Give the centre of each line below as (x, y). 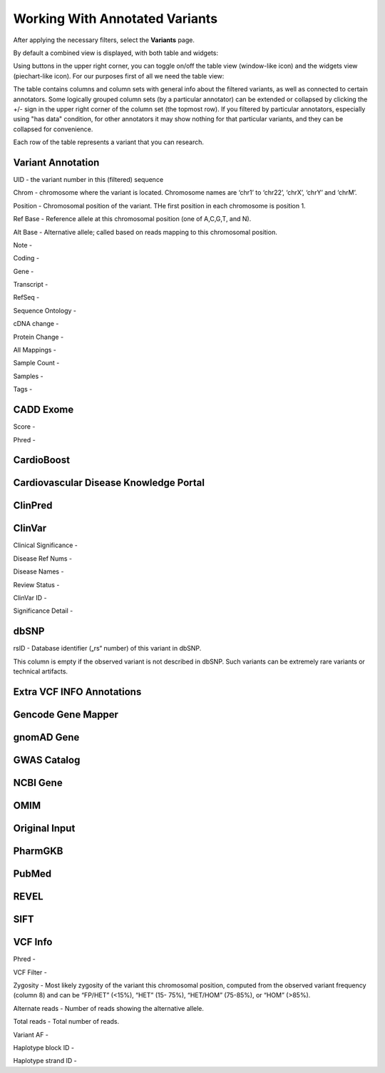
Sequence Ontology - (45, 310)
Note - (22, 245)
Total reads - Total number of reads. (66, 1022)
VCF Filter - (30, 972)
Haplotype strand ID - (45, 1061)
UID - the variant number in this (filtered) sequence (88, 179)
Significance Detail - (43, 611)
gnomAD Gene (46, 737)
